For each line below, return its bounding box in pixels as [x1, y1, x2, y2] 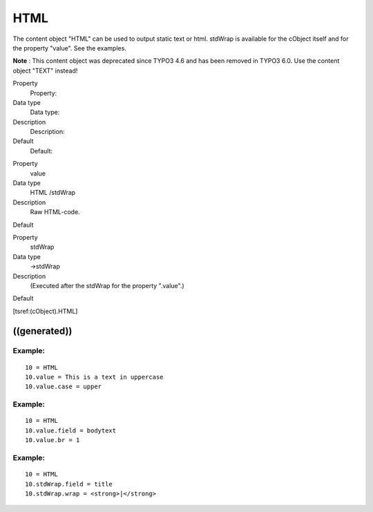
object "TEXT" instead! [12, 66, 78, 75]
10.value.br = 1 [25, 436, 80, 444]
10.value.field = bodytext [25, 426, 117, 435]
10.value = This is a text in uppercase [25, 373, 164, 381]
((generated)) [12, 325, 73, 336]
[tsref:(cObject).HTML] [12, 307, 78, 315]
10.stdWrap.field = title [25, 480, 113, 488]
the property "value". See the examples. [12, 44, 127, 52]
